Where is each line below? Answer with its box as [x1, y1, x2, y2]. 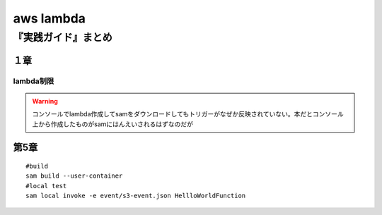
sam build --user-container [25, 172, 123, 180]
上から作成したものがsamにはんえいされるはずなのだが [32, 120, 194, 128]
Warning [32, 97, 58, 105]
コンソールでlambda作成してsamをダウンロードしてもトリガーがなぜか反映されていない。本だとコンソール [32, 110, 345, 118]
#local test [25, 182, 67, 190]
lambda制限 [13, 76, 54, 86]
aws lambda [13, 11, 86, 26]
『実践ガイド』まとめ [13, 31, 112, 44]
